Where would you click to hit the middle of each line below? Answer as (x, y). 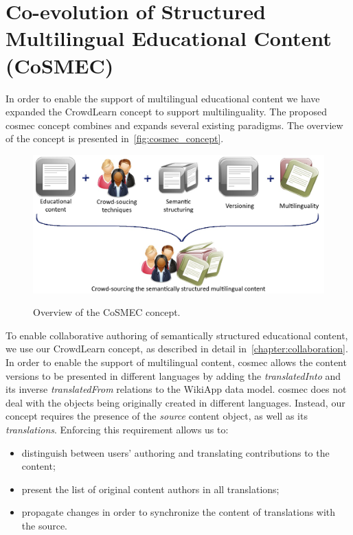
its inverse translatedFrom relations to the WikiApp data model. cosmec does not (176, 389)
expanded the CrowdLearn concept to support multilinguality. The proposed (167, 112)
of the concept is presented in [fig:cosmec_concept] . (115, 138)
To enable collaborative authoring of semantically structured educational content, (177, 335)
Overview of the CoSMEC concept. (107, 312)
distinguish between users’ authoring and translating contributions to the (175, 452)
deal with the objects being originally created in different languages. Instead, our (175, 402)
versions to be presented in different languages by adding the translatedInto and (173, 375)
